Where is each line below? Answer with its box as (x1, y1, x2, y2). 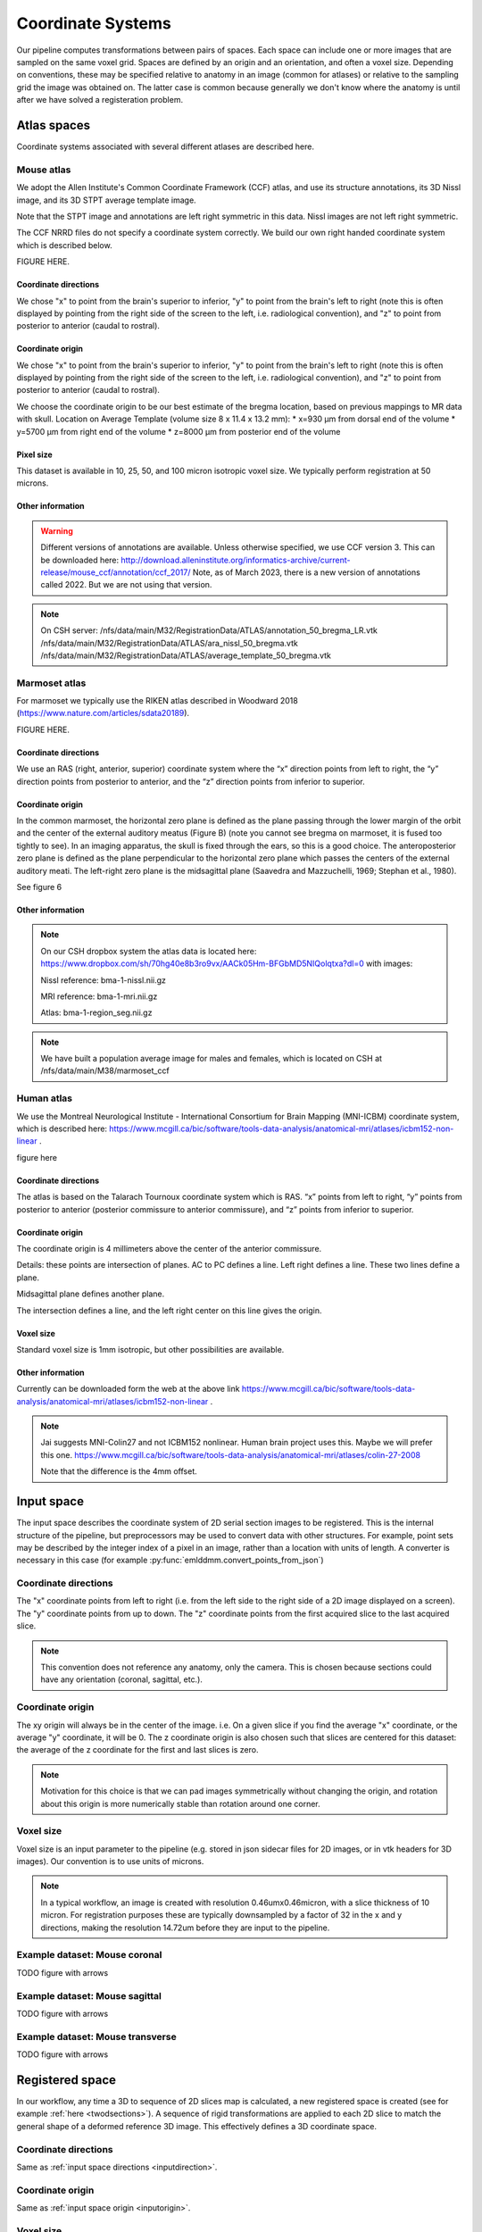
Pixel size (16, 449, 53, 460)
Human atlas (16, 1092, 73, 1104)
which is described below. (16, 239, 112, 250)
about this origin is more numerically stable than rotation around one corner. (40, 1798, 320, 1809)
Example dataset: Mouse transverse (16, 2030, 178, 2043)
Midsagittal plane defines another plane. (16, 1288, 165, 1299)
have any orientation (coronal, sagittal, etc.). (40, 1674, 203, 1685)
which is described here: (16, 1123, 107, 1134)
